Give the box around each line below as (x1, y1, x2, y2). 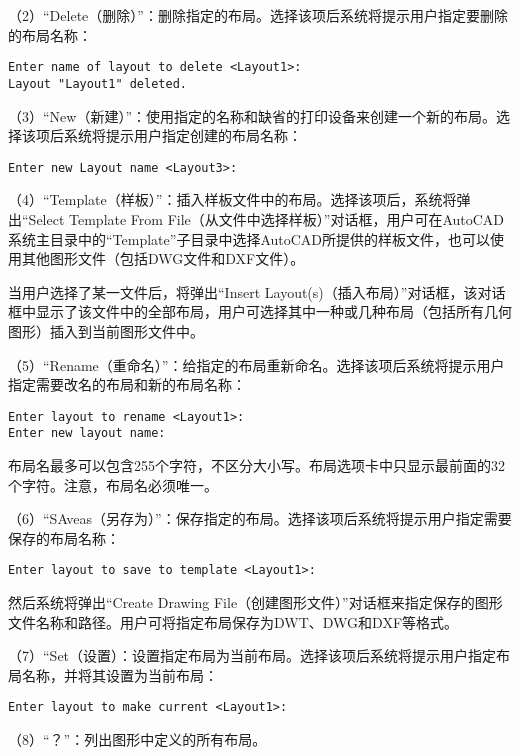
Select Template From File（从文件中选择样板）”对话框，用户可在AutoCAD (28, 208, 505, 229)
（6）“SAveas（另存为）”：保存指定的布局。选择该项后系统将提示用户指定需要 (8, 508, 512, 529)
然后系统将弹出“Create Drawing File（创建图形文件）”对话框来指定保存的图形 (8, 592, 503, 613)
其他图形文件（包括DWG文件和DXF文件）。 (21, 248, 305, 269)
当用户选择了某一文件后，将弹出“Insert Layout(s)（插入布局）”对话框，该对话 (8, 281, 506, 302)
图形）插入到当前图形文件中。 (8, 320, 204, 341)
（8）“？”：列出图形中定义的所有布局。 (8, 729, 267, 750)
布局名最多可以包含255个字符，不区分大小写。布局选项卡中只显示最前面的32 (8, 455, 505, 475)
